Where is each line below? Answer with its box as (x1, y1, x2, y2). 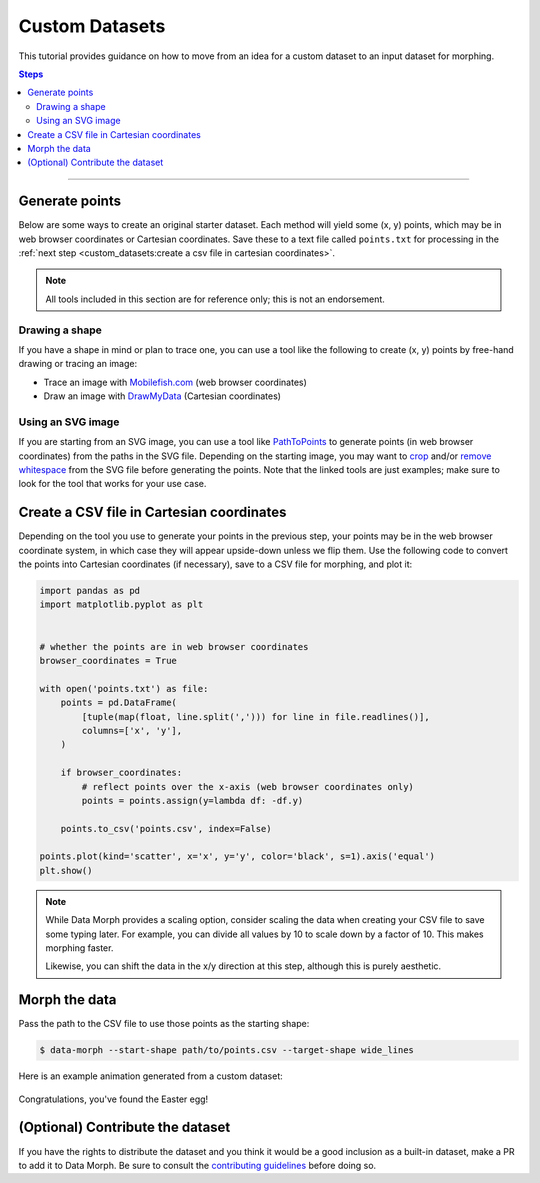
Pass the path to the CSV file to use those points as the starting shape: (18, 1018, 310, 1030)
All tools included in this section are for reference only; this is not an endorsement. (45, 293, 385, 305)
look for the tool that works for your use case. (18, 478, 207, 490)
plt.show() (39, 865, 93, 876)
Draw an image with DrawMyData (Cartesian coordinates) (43, 390, 282, 402)
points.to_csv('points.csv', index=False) (60, 823, 272, 834)
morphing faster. (45, 942, 114, 954)
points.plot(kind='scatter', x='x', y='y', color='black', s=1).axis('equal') (39, 851, 435, 862)
